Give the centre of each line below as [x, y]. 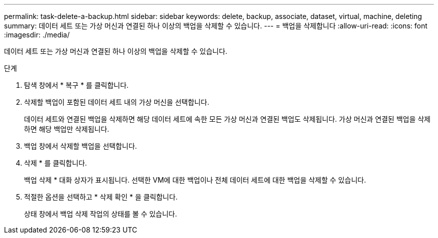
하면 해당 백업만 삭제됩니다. [67, 129]
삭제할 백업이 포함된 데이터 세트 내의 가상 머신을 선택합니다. [117, 102]
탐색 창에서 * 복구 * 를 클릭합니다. [76, 85]
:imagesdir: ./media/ [37, 35]
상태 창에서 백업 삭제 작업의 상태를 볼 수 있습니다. [101, 214]
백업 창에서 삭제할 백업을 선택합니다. [80, 146]
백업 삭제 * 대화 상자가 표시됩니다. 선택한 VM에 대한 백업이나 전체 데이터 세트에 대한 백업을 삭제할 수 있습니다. [195, 180]
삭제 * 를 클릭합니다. [55, 163]
